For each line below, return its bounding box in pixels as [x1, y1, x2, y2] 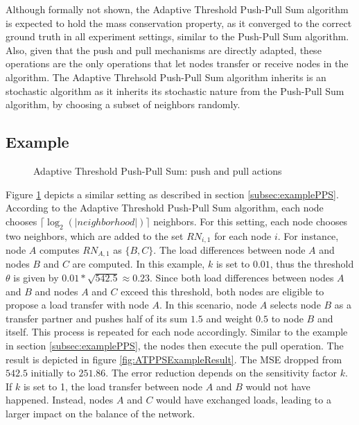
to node [271, 311, 304, 325]
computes [40, 242, 80, 257]
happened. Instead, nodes [6, 392, 114, 407]
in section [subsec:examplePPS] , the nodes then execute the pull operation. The [6, 338, 344, 352]
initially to [30, 365, 76, 380]
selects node [270, 297, 321, 312]
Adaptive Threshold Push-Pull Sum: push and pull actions [33, 163, 282, 177]
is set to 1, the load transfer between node [23, 379, 203, 393]
